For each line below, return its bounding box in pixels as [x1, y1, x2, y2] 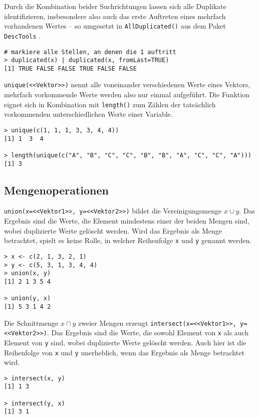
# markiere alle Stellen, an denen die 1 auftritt [4, 48, 176, 56]
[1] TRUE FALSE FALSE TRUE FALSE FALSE [4, 65, 137, 72]
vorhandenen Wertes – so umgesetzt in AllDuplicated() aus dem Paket [4, 21, 226, 31]
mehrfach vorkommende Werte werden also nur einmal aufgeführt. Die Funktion [4, 89, 249, 100]
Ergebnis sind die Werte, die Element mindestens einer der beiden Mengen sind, [4, 216, 249, 226]
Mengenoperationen [4, 182, 109, 197]
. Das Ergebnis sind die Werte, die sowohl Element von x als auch [47, 327, 249, 338]
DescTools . [4, 30, 41, 41]
